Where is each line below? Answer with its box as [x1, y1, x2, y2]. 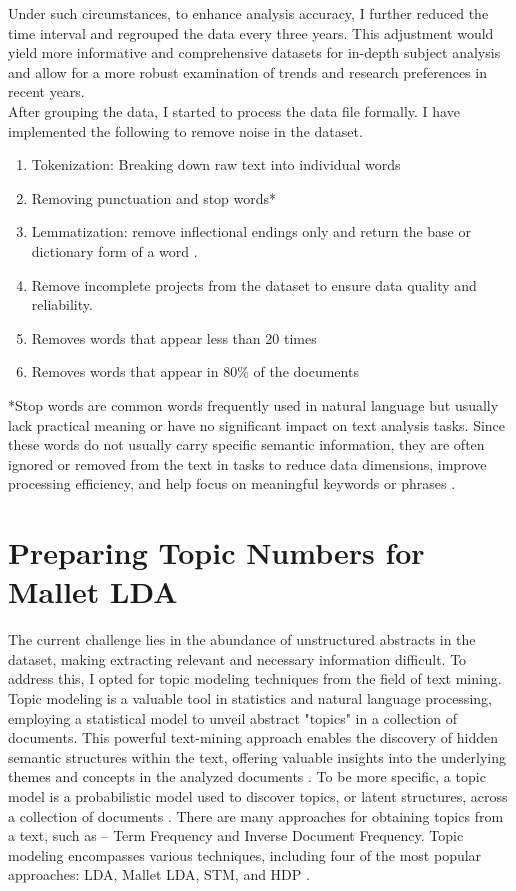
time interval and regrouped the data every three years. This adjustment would [8, 22, 494, 43]
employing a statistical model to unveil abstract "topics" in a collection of [8, 707, 458, 728]
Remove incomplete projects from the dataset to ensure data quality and [31, 274, 477, 295]
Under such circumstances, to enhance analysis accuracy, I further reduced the [8, 3, 489, 23]
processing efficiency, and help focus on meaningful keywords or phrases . [8, 473, 456, 494]
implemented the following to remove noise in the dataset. [8, 120, 363, 141]
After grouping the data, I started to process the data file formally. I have [8, 100, 460, 121]
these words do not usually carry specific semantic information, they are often [8, 434, 485, 455]
